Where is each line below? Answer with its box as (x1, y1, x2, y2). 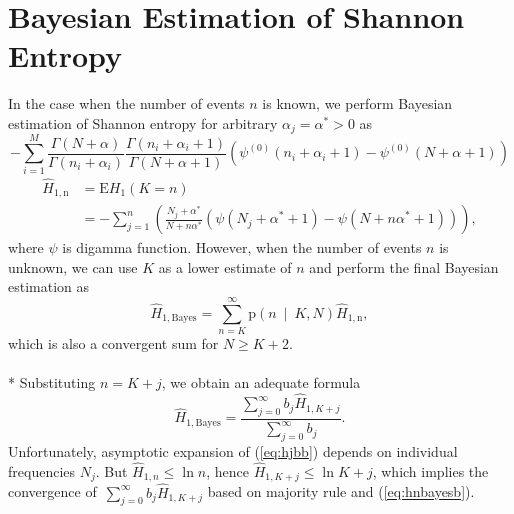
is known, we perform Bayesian (262, 93, 453, 114)
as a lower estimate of (158, 256, 292, 277)
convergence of (8, 481, 97, 502)
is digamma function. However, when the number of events (62, 237, 422, 258)
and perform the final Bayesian (309, 256, 499, 277)
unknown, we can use (8, 256, 138, 277)
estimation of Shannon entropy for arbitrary (8, 112, 278, 133)
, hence (206, 460, 249, 481)
